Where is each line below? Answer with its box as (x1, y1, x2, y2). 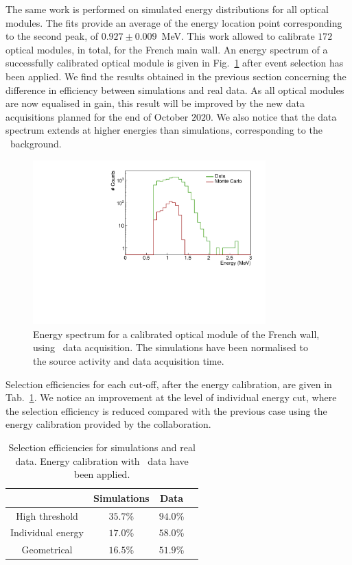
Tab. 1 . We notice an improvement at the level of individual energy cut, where (5, 390, 337, 405)
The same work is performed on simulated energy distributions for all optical (5, 2, 329, 16)
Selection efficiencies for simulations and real (8, 440, 196, 454)
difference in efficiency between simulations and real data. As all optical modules (5, 82, 344, 97)
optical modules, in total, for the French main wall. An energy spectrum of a (5, 42, 328, 56)
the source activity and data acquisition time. (33, 354, 224, 368)
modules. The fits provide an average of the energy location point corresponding (5, 15, 342, 29)
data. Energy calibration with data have (15, 453, 189, 468)
